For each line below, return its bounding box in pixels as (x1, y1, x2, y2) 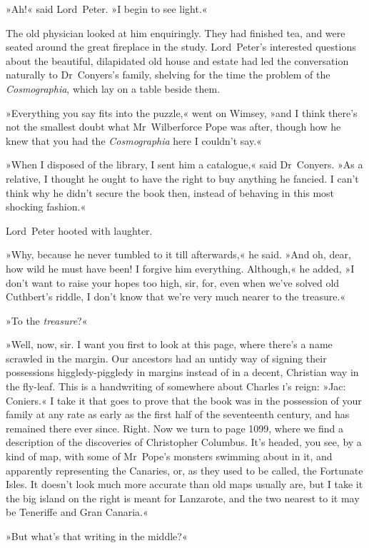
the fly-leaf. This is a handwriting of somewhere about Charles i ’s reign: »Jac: (6, 379, 346, 394)
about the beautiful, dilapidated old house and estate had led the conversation (6, 53, 349, 68)
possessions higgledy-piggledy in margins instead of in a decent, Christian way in (6, 365, 359, 380)
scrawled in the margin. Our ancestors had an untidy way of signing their (6, 350, 327, 365)
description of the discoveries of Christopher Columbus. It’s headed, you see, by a (6, 435, 362, 450)
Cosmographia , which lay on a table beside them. (6, 81, 221, 96)
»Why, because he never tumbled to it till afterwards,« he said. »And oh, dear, (6, 247, 351, 262)
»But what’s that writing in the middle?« (6, 529, 188, 543)
